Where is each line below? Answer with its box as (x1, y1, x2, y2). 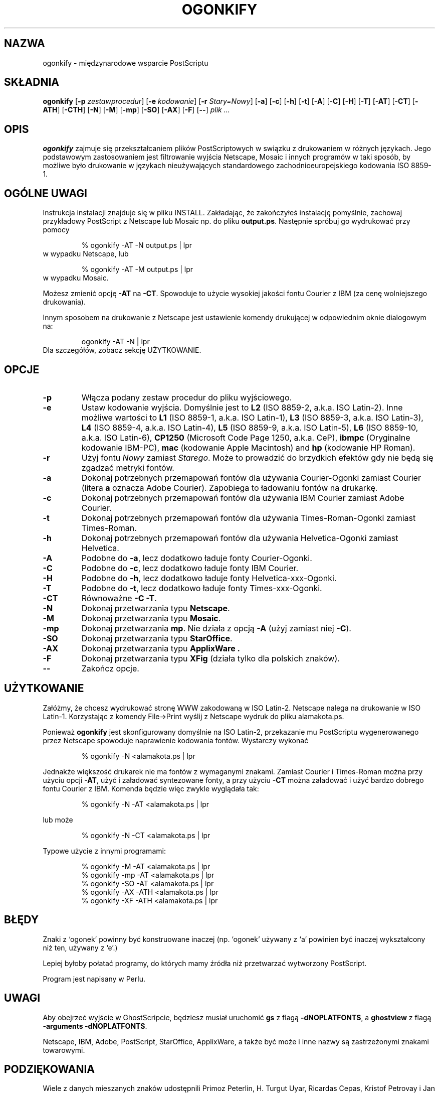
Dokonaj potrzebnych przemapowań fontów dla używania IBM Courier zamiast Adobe (81, 492, 404, 503)
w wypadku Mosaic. (43, 274, 109, 283)
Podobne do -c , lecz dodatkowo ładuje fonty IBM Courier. (81, 563, 299, 573)
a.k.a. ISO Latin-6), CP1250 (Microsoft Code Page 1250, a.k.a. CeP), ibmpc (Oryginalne (81, 432, 410, 443)
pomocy (43, 225, 70, 234)
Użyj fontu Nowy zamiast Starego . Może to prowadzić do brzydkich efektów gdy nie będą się (81, 452, 433, 463)
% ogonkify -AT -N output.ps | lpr (81, 241, 192, 250)
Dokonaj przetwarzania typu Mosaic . (81, 613, 221, 623)
